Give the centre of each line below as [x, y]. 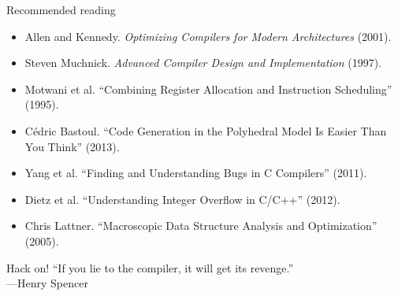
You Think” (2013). [72, 146]
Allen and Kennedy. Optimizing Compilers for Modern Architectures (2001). [208, 36]
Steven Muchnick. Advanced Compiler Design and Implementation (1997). [203, 63]
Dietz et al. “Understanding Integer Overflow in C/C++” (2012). [182, 199]
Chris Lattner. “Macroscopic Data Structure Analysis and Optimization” [201, 226]
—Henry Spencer [47, 283]
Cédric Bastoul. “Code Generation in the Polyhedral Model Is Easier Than [206, 130]
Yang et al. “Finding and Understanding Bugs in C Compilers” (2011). [196, 173]
